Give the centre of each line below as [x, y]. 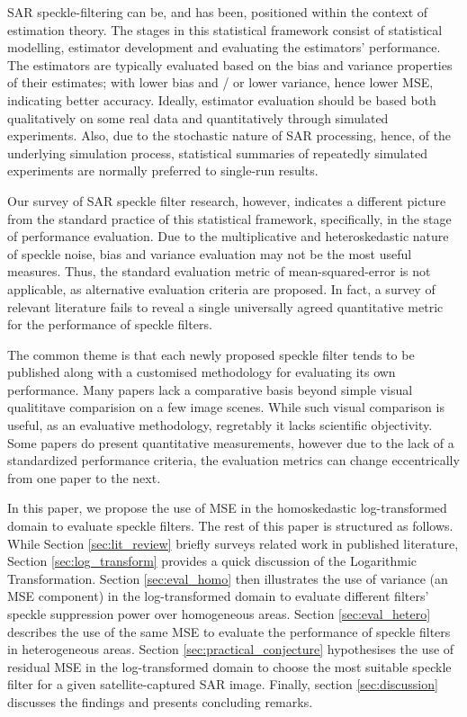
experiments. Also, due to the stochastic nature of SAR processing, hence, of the [229, 135]
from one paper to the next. [84, 477]
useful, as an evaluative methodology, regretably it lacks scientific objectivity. [220, 425]
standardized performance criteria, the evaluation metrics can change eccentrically [233, 460]
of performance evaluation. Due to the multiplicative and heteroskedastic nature [228, 236]
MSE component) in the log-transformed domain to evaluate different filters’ [218, 596]
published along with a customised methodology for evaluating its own [202, 372]
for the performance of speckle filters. [110, 324]
